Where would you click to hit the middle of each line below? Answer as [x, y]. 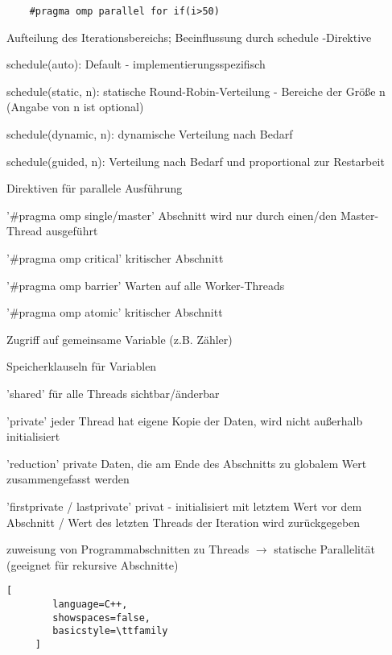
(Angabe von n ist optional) [75, 107]
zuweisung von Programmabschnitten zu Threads [128, 549]
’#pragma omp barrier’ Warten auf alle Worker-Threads [146, 285]
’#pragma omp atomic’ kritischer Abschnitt [115, 312]
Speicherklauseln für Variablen [82, 366]
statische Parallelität [324, 549]
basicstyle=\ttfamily [110, 631]
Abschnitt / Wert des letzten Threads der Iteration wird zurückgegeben [184, 522]
